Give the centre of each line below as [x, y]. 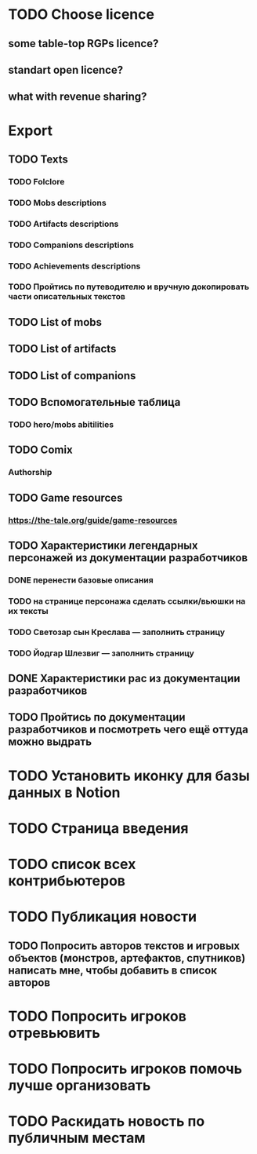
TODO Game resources [65, 497]
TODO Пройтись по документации [97, 717]
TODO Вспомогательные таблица [94, 402]
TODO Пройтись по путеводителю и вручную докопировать [128, 287]
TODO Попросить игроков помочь [125, 1068]
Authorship [30, 473]
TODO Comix [40, 450]
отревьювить [54, 1033]
